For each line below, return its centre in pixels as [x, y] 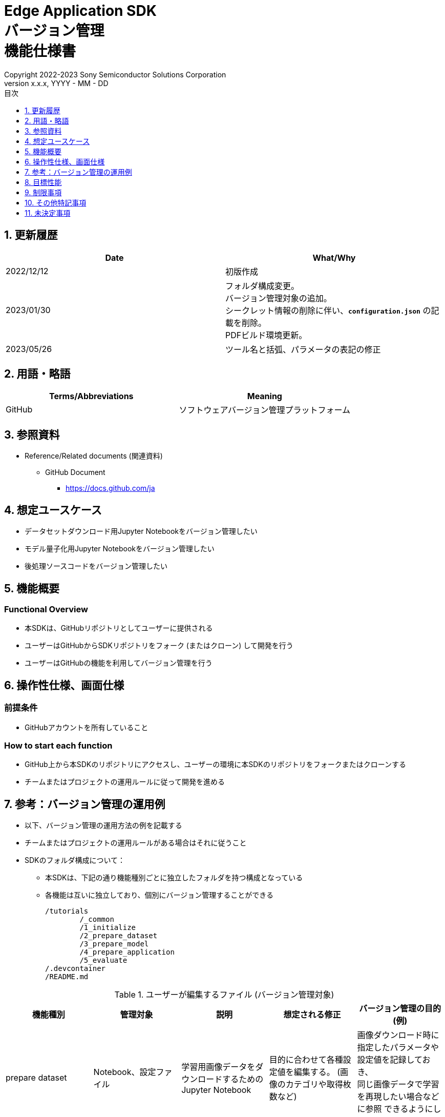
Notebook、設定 [125, 1072]
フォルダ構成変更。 [262, 286]
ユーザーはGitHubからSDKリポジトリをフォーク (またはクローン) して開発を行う [159, 646]
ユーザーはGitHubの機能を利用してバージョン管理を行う [119, 663]
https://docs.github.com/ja [110, 488]
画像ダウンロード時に [398, 1035]
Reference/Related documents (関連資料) [94, 456]
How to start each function [58, 745]
